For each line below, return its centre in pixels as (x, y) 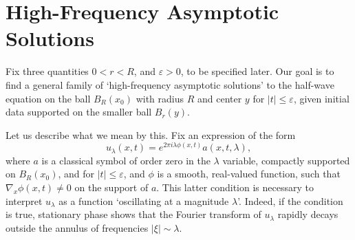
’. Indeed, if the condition (290, 200)
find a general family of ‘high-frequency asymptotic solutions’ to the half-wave (170, 84)
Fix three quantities (47, 71)
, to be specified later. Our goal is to (257, 71)
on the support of (111, 187)
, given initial (321, 98)
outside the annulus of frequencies (77, 227)
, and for (76, 174)
